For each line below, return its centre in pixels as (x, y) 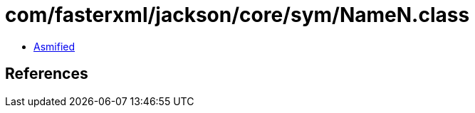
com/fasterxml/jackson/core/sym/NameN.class (237, 15)
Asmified (54, 46)
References (47, 74)
